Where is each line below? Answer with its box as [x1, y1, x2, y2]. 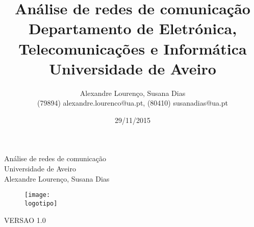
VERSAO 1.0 [4, 214, 46, 225]
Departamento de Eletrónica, [28, 18, 237, 39]
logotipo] [24, 199, 58, 207]
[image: [24, 191, 50, 199]
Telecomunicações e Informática [18, 38, 247, 59]
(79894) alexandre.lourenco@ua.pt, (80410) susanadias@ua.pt [37, 97, 228, 108]
